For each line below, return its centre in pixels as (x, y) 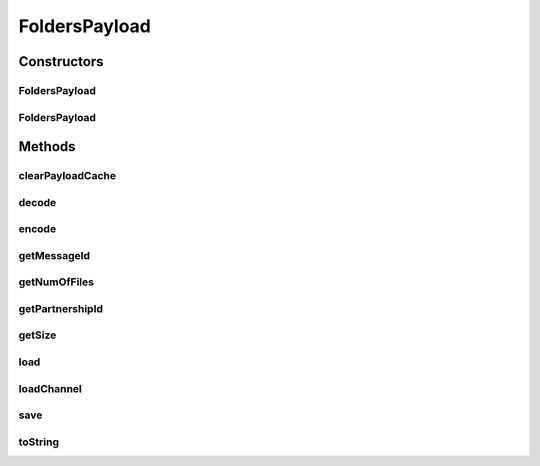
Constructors (61, 61)
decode (37, 202)
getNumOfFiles (56, 282)
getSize (37, 335)
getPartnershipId (61, 308)
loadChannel (50, 388)
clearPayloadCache (67, 176)
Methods (47, 146)
